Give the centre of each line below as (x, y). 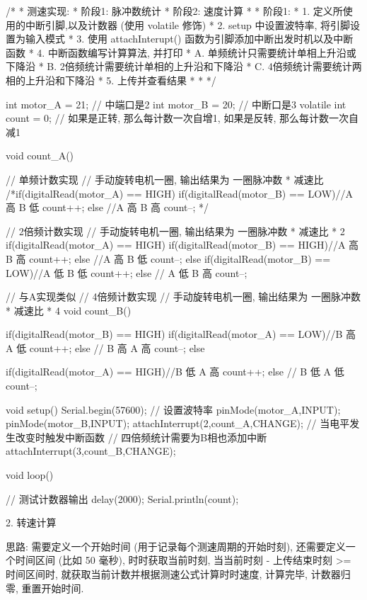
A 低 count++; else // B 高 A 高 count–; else (105, 347)
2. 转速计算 (31, 522)
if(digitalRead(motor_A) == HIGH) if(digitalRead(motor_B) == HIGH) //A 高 (182, 245)
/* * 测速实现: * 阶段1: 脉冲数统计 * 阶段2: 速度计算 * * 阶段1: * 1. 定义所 (174, 11)
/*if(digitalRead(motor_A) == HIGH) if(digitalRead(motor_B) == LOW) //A (180, 193)
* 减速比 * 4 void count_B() (69, 310)
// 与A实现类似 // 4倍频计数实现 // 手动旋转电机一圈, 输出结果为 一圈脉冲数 (183, 296)
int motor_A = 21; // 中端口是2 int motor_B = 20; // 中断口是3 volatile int (176, 104)
